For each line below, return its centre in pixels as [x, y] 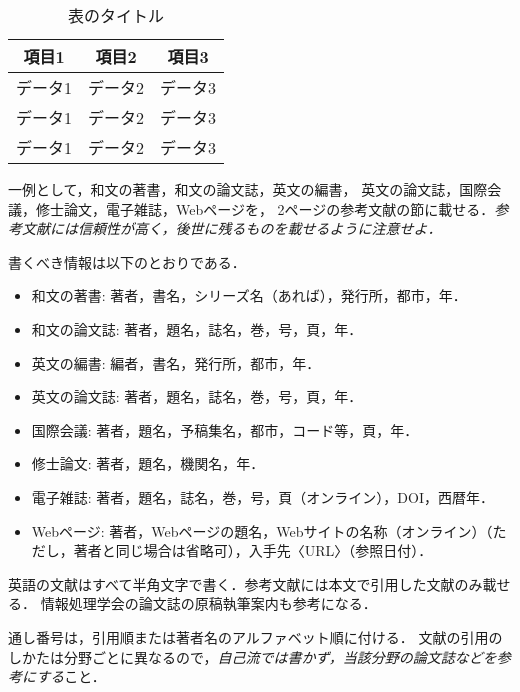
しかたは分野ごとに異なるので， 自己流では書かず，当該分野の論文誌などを [252, 656]
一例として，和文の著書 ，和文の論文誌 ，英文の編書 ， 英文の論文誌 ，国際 [248, 189]
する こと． [71, 676]
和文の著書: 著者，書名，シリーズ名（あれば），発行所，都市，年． [249, 295]
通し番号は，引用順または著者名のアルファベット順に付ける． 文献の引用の [255, 636]
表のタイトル [116, 15]
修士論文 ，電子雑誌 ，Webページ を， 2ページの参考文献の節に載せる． [265, 208]
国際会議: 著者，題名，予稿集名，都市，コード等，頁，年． [225, 429]
